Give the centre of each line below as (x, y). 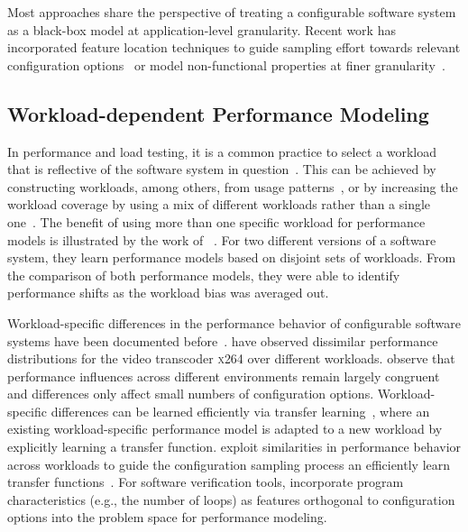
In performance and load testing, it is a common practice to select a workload (222, 151)
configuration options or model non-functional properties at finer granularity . (226, 64)
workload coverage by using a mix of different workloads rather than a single (219, 204)
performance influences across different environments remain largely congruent (224, 376)
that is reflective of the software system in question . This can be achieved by (222, 169)
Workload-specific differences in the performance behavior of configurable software (234, 322)
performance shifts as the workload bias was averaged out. (168, 293)
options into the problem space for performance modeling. (167, 517)
